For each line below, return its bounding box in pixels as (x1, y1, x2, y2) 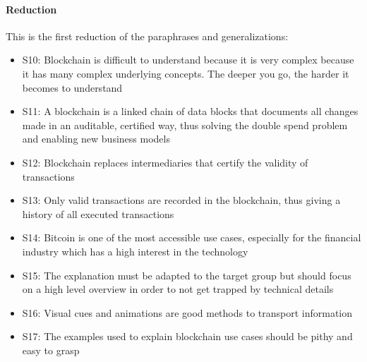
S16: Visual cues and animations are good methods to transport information (22, 305, 353, 320)
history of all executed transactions (22, 206, 174, 221)
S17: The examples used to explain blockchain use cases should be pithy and (22, 329, 353, 344)
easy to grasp (22, 342, 80, 357)
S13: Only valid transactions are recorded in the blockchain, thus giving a (22, 193, 341, 207)
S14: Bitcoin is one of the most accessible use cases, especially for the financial (22, 230, 361, 245)
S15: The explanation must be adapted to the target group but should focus (22, 267, 351, 282)
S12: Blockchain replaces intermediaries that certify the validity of (22, 155, 308, 169)
